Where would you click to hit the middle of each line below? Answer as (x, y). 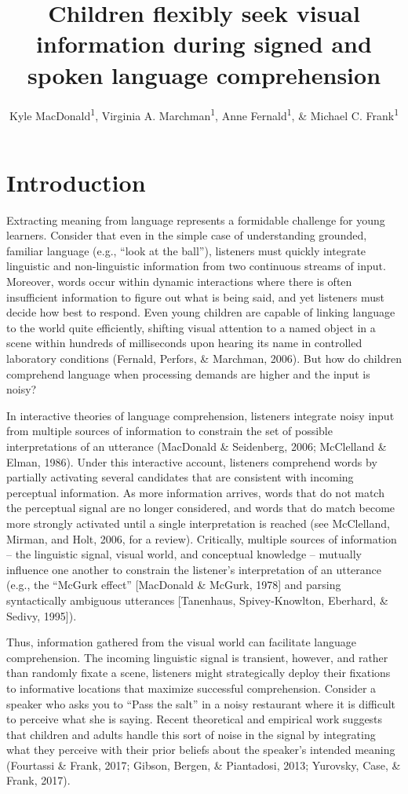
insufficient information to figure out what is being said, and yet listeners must (196, 296)
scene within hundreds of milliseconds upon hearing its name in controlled (184, 343)
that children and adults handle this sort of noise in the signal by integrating (191, 734)
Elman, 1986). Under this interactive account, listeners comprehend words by (192, 461)
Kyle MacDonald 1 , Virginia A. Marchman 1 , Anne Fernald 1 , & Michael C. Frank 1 (204, 114)
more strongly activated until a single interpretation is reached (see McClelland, (198, 523)
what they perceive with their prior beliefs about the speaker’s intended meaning (201, 750)
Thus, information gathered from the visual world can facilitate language (182, 642)
